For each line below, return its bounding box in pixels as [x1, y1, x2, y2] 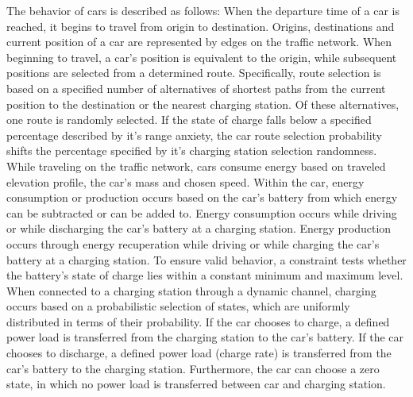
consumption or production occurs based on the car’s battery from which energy [6, 189, 398, 206]
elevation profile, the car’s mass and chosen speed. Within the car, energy [6, 173, 365, 190]
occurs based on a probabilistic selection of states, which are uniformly [6, 298, 350, 314]
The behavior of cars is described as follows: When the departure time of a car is [6, 2, 399, 18]
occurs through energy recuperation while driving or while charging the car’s [6, 235, 380, 252]
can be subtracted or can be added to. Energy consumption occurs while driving [6, 204, 397, 221]
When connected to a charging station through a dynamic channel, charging [6, 282, 376, 299]
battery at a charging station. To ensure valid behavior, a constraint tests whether [6, 251, 407, 268]
